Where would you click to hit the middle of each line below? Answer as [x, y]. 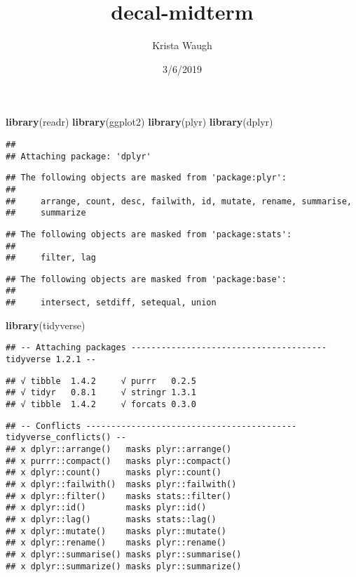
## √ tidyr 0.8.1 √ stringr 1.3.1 [101, 393]
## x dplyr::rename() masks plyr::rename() [116, 543]
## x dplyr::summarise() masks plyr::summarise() [124, 554]
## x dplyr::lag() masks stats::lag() [111, 519]
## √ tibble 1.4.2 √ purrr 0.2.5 [101, 381]
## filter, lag [51, 258]
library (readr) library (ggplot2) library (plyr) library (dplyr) [139, 122]
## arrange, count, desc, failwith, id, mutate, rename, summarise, [179, 201]
